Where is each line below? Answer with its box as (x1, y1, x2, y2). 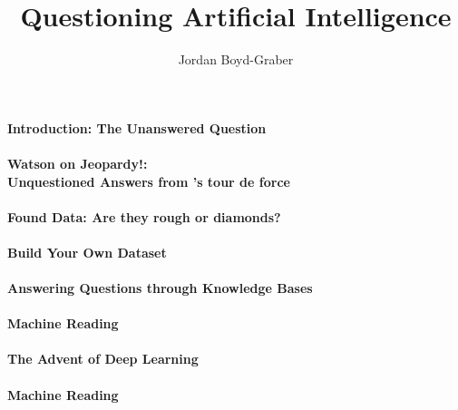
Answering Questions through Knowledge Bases (7, 278, 313, 298)
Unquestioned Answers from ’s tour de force (7, 171, 290, 190)
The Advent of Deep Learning (7, 349, 199, 368)
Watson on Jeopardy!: (7, 153, 148, 172)
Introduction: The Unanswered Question (7, 118, 267, 137)
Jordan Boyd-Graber (178, 50, 294, 69)
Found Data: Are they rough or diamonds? (7, 207, 281, 226)
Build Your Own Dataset (7, 242, 167, 261)
